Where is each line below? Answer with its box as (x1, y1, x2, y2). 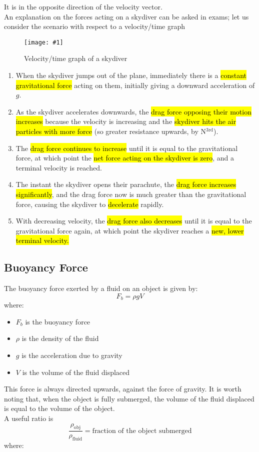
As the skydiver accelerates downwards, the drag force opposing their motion (15, 106, 251, 116)
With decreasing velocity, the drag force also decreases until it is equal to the (15, 215, 252, 226)
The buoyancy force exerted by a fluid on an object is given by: (4, 283, 198, 293)
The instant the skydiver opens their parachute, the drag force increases (15, 179, 236, 189)
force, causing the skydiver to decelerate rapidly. (15, 198, 164, 209)
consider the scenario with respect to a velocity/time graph (4, 21, 185, 31)
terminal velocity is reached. (15, 162, 102, 172)
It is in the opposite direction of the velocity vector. (4, 1, 162, 11)
